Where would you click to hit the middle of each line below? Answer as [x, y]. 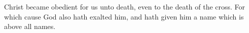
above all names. [30, 26]
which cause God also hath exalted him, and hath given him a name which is [124, 16]
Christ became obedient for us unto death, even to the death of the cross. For [125, 6]
